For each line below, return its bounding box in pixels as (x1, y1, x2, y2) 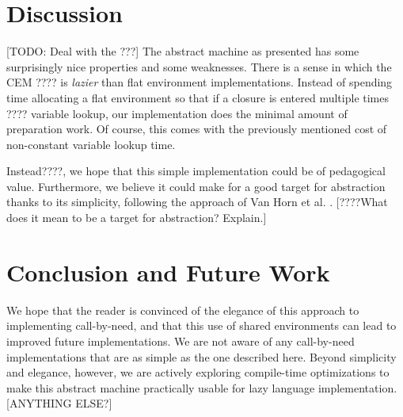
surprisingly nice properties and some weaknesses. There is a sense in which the (6, 58, 392, 75)
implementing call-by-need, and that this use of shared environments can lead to (6, 317, 397, 334)
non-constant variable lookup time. (6, 136, 176, 152)
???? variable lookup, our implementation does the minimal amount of (6, 105, 348, 121)
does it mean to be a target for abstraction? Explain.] (6, 209, 267, 226)
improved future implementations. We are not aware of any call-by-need (6, 332, 355, 349)
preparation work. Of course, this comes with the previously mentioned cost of (6, 121, 387, 137)
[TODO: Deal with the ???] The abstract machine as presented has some (6, 43, 359, 59)
